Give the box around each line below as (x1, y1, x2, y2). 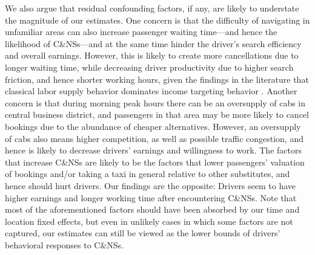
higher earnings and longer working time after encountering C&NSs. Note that (5, 191, 297, 204)
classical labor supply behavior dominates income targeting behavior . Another (5, 85, 297, 97)
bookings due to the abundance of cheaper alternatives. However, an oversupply (5, 120, 301, 132)
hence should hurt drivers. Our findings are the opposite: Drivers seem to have (5, 179, 296, 192)
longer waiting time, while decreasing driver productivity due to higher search (5, 60, 294, 73)
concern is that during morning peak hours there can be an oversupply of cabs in (5, 96, 306, 109)
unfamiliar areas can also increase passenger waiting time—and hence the (5, 25, 277, 38)
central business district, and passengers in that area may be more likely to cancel (5, 108, 309, 121)
